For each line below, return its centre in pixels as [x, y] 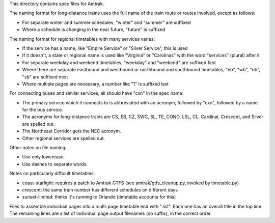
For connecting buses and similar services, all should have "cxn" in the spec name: [97, 93]
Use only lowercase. [44, 157]
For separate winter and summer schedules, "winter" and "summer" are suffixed [106, 22]
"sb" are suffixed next [45, 77]
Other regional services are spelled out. [64, 138]
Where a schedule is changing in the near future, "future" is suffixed [94, 30]
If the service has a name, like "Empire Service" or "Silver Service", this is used [105, 48]
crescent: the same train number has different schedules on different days [100, 190]
